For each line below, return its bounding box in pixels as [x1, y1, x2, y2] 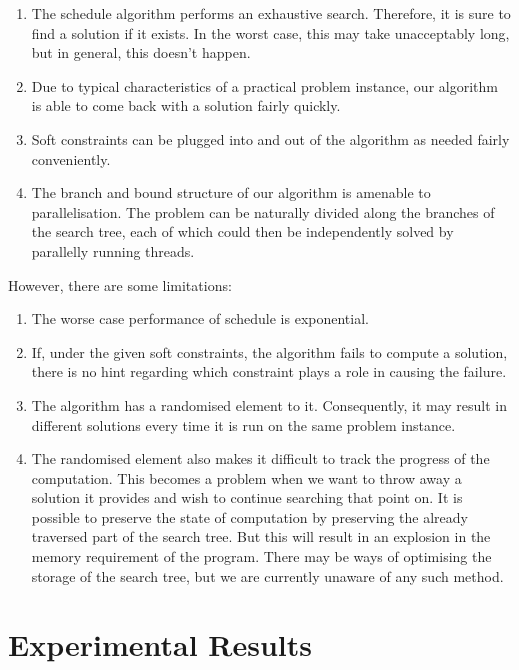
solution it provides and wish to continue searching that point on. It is [31, 487, 463, 508]
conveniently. [31, 148, 111, 169]
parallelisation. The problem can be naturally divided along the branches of [31, 201, 495, 222]
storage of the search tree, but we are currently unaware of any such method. [31, 565, 504, 586]
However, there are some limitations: [8, 274, 232, 295]
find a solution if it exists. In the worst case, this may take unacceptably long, [31, 22, 510, 43]
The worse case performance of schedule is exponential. [31, 308, 369, 329]
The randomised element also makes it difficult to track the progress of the [31, 448, 490, 469]
